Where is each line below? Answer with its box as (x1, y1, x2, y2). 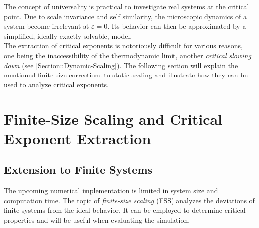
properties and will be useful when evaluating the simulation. (4, 214, 190, 225)
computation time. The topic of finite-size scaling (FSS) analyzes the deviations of (4, 195, 255, 205)
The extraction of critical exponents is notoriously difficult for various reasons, (4, 40, 243, 51)
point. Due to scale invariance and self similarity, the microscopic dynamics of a (4, 11, 247, 21)
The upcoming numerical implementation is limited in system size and (4, 185, 218, 196)
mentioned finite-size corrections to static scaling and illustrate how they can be (4, 70, 248, 80)
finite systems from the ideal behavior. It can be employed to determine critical (4, 205, 246, 215)
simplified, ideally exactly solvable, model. (4, 30, 132, 41)
